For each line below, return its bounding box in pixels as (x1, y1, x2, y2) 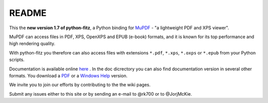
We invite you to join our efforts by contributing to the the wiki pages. (9, 82, 151, 88)
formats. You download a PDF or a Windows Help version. (9, 72, 128, 79)
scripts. (9, 57, 25, 63)
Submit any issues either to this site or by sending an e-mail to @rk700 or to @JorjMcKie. (9, 91, 192, 97)
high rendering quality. (9, 41, 56, 47)
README (9, 7, 47, 18)
